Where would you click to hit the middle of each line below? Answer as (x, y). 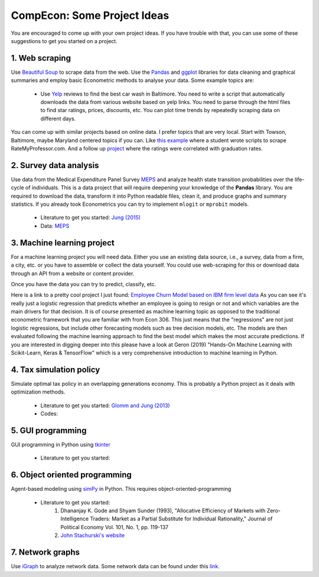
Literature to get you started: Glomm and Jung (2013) (105, 405)
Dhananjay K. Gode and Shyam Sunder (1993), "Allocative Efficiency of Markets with (163, 511)
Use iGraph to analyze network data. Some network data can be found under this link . (115, 566)
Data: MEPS (55, 226)
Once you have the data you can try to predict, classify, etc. (84, 284)
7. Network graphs (45, 553)
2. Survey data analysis (55, 165)
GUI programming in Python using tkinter (61, 445)
